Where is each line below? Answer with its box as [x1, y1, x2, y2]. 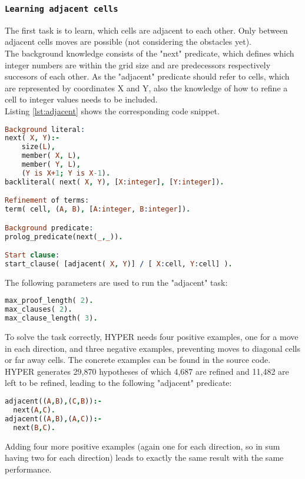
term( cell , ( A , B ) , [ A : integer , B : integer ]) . [5, 205, 191, 214]
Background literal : [5, 125, 85, 134]
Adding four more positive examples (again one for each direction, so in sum [5, 440, 280, 452]
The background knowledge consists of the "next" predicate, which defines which [5, 47, 294, 59]
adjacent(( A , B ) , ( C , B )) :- [5, 397, 102, 406]
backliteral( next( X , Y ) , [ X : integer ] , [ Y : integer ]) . [5, 177, 224, 186]
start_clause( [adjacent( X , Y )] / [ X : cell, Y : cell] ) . [5, 260, 233, 268]
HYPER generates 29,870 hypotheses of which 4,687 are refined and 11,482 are [5, 365, 289, 377]
